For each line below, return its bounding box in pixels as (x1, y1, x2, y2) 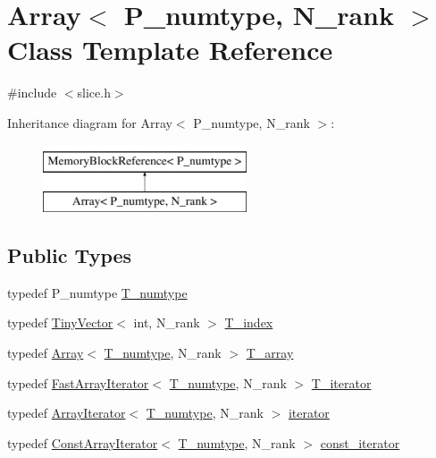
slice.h (77, 83, 111, 102)
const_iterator (320, 433, 400, 452)
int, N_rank (133, 313, 200, 332)
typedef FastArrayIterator (7, 373, 149, 392)
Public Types (7, 242, 132, 269)
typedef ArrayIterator (7, 403, 126, 422)
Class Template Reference (7, 31, 333, 68)
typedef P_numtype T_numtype (7, 283, 188, 301)
